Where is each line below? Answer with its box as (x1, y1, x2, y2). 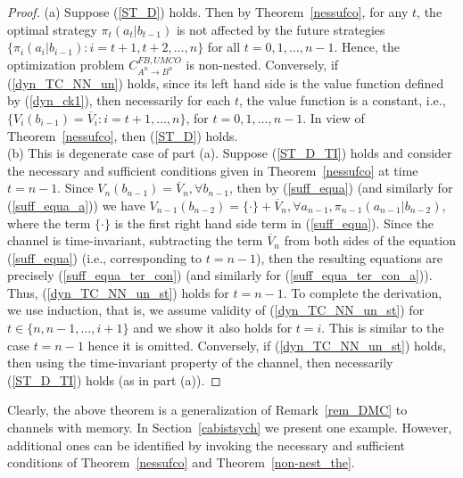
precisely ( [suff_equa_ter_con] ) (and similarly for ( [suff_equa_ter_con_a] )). (7, 266, 433, 284)
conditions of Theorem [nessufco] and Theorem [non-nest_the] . (7, 453, 355, 472)
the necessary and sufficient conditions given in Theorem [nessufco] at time (7, 161, 418, 179)
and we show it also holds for (133, 318, 293, 337)
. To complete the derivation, (283, 283, 442, 301)
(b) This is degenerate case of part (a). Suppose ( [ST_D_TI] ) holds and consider (7, 144, 452, 162)
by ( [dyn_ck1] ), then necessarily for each (7, 91, 231, 110)
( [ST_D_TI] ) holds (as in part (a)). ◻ (7, 370, 221, 389)
